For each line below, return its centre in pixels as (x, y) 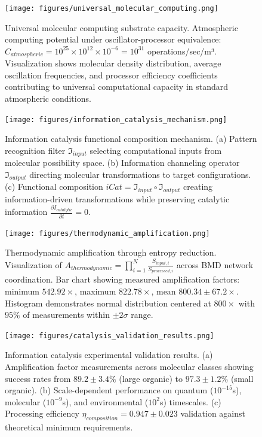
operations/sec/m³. (182, 51)
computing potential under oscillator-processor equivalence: (113, 39)
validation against (213, 413)
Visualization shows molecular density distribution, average (113, 63)
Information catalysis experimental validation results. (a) (109, 355)
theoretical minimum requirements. (69, 427)
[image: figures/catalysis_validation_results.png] (110, 336)
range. (142, 315)
